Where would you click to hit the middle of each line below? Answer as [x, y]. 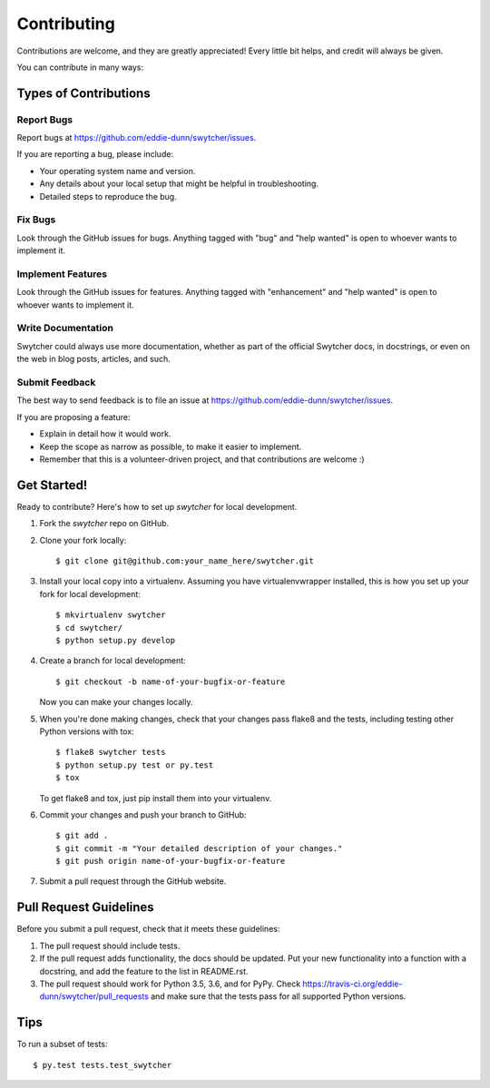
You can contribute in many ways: [80, 67]
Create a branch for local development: [113, 661]
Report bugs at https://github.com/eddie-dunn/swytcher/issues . [137, 138]
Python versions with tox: [87, 731]
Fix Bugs [36, 220]
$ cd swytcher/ [89, 627]
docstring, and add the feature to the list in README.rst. [144, 971]
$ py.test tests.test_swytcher [103, 1065]
